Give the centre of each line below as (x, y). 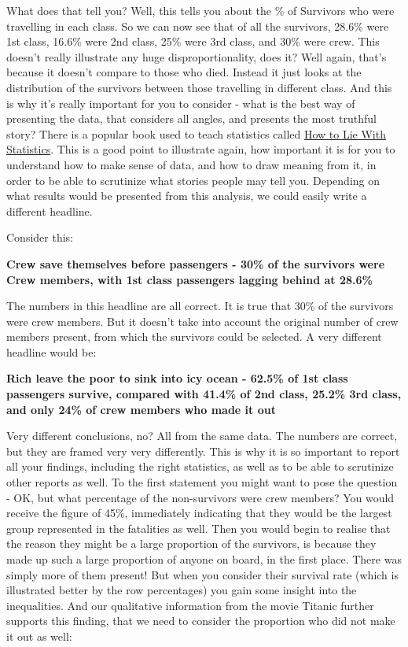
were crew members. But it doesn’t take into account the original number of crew (202, 321)
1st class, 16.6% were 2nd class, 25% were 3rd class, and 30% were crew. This (193, 41)
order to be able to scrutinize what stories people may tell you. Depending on (193, 180)
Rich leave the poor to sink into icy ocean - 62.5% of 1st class (177, 378)
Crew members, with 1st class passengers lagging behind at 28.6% (189, 279)
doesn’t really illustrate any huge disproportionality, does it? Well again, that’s (197, 56)
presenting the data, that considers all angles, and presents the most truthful (191, 118)
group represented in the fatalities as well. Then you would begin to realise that (198, 528)
